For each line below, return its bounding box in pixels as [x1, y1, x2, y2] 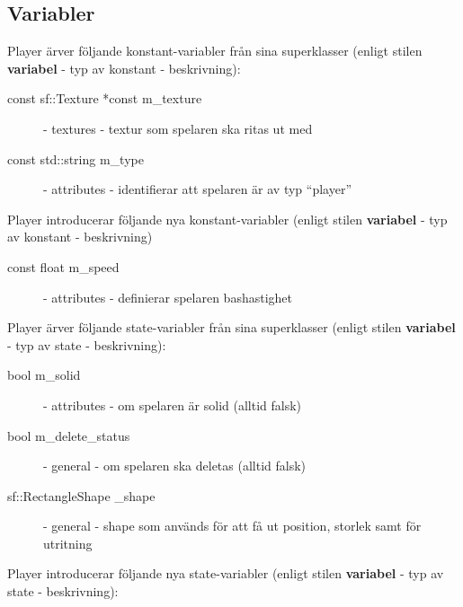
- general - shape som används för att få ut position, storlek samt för [43, 516, 422, 535]
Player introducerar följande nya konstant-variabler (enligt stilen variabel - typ [7, 209, 448, 228]
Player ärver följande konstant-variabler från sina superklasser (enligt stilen [7, 41, 423, 60]
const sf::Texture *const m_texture [7, 89, 202, 108]
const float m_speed [7, 257, 120, 276]
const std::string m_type [7, 149, 144, 168]
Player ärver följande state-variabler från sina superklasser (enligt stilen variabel [7, 318, 456, 337]
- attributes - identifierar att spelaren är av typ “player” [43, 180, 352, 198]
